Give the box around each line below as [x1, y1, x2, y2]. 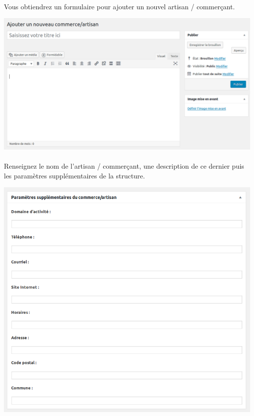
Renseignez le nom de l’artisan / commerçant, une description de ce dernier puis [4, 161, 244, 171]
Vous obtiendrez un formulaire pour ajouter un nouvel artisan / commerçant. [4, 1, 235, 11]
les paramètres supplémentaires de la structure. [4, 170, 145, 180]
